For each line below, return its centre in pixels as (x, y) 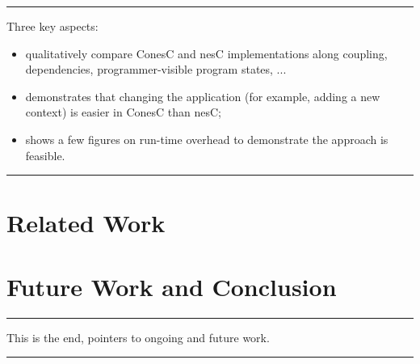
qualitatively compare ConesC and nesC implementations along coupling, (206, 53)
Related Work (86, 223)
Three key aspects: (52, 26)
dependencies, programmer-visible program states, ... (156, 69)
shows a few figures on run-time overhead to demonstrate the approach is (207, 139)
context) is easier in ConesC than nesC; (123, 112)
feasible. (45, 155)
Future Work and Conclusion (172, 286)
